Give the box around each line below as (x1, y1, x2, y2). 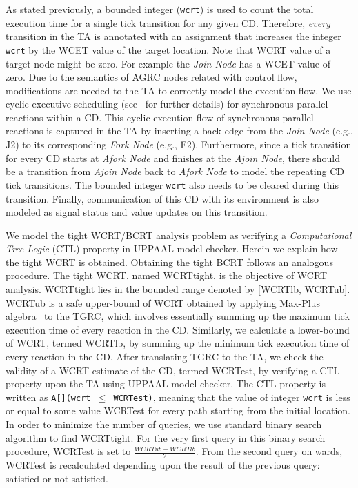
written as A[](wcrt (6, 389, 91, 404)
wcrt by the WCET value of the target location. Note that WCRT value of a (6, 42, 331, 57)
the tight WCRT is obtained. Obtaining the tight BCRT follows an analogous (6, 254, 333, 269)
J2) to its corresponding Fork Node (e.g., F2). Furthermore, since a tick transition (6, 137, 352, 152)
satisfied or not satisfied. (6, 471, 108, 485)
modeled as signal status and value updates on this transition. (6, 205, 268, 219)
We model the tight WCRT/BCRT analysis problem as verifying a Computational (6, 227, 352, 242)
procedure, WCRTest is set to (6, 444, 131, 458)
